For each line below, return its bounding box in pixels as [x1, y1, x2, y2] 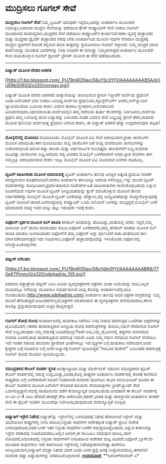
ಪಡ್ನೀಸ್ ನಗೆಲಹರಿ [5, 256, 31, 262]
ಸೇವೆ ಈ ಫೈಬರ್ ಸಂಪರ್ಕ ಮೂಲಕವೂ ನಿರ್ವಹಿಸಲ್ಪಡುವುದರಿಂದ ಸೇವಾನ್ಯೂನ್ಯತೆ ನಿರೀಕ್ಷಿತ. [5, 399, 126, 405]
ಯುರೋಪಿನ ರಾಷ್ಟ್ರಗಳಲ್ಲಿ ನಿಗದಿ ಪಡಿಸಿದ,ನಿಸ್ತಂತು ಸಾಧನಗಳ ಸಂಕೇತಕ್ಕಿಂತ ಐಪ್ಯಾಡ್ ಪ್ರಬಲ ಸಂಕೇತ [5, 419, 139, 425]
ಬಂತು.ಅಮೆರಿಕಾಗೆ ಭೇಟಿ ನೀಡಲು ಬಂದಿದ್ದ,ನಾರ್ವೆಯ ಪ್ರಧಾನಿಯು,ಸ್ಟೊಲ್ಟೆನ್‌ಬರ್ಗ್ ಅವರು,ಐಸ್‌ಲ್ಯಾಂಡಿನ [5, 97, 148, 103]
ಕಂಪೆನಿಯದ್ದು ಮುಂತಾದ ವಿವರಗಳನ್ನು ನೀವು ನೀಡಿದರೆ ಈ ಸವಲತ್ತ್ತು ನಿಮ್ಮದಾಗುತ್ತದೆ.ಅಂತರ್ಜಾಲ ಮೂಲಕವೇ [5, 47, 154, 53]
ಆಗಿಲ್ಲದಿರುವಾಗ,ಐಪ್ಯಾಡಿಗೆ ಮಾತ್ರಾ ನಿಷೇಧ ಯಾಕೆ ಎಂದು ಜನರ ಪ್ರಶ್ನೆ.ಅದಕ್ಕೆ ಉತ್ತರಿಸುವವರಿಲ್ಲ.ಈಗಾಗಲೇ [5, 447, 148, 453]
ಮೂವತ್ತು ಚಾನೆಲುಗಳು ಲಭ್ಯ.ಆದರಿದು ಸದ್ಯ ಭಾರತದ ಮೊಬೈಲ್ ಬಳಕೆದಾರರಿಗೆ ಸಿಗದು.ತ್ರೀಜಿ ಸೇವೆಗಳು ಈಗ [5, 151, 153, 157]
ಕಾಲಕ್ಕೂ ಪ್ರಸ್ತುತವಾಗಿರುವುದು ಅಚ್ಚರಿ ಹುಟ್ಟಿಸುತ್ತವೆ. [5, 303, 75, 309]
